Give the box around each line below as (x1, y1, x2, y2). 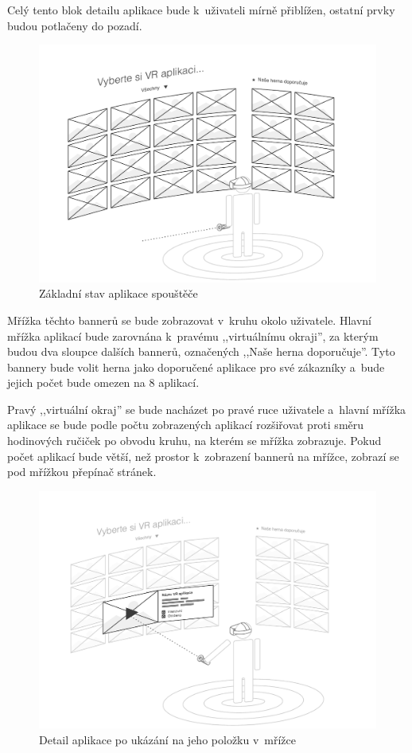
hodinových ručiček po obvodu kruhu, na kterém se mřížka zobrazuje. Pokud (7, 432, 382, 449)
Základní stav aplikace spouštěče (39, 285, 198, 302)
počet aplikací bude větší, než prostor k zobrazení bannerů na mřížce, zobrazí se (7, 447, 399, 464)
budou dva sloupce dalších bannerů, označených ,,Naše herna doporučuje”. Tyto (7, 343, 395, 360)
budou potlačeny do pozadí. (7, 17, 142, 33)
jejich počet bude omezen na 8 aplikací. (7, 374, 200, 391)
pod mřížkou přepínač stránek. (7, 463, 157, 480)
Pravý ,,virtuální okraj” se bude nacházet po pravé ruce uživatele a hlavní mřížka (7, 400, 406, 417)
